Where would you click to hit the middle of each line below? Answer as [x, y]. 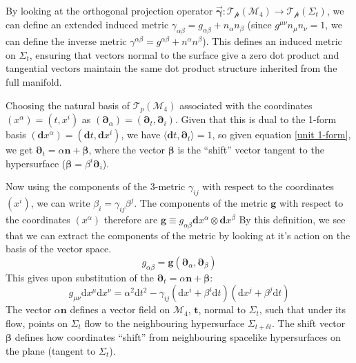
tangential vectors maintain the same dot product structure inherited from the [171, 68]
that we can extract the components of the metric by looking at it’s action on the [178, 235]
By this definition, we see [292, 219]
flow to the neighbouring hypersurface [165, 323]
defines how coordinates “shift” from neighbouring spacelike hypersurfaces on [178, 337]
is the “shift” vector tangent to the [251, 150]
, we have [141, 134]
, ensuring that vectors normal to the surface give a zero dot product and [184, 54]
